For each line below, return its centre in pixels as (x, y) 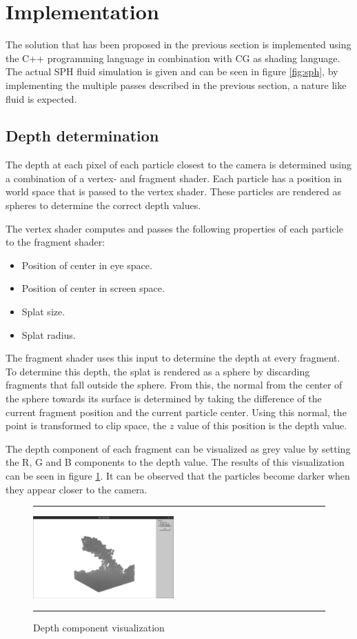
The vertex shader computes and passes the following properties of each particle (174, 228)
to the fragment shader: (55, 242)
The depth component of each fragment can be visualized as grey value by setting (178, 448)
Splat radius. (49, 334)
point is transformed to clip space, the (86, 425)
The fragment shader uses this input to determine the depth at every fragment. (173, 358)
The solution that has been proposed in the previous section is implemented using (178, 45)
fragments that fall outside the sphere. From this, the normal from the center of (174, 385)
